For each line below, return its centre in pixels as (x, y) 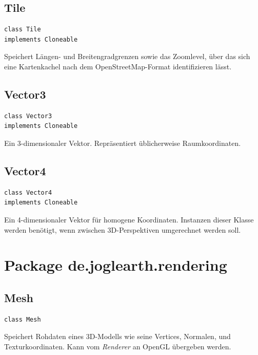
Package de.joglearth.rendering (116, 265)
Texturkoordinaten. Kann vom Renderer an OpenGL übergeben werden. (118, 346)
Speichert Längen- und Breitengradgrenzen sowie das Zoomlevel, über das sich (127, 56)
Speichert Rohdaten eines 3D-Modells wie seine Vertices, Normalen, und (117, 336)
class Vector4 (28, 192)
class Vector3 (28, 116)
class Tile (23, 30)
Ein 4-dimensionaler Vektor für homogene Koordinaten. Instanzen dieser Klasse (129, 219)
